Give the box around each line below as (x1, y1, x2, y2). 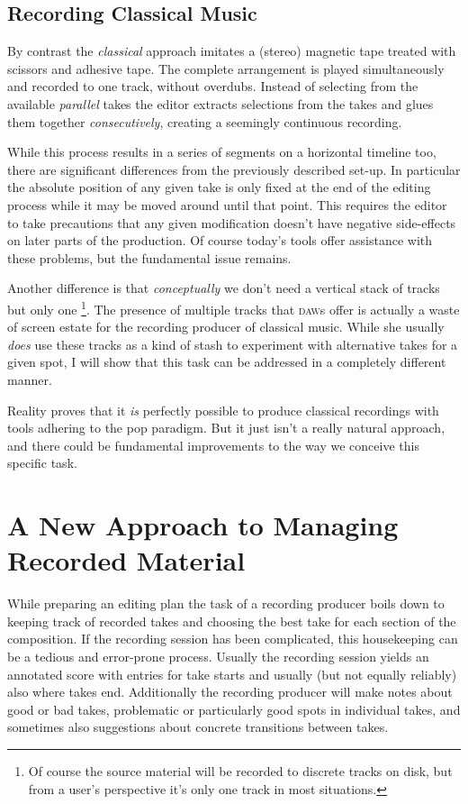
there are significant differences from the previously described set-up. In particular (7, 160, 461, 178)
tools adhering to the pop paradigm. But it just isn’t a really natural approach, (7, 418, 445, 437)
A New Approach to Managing (7, 507, 399, 544)
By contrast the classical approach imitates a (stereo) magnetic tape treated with (7, 41, 456, 60)
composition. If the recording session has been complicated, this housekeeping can (7, 629, 458, 648)
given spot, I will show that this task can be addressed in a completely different (7, 352, 446, 371)
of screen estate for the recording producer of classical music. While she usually (7, 317, 445, 336)
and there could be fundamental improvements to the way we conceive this (7, 435, 419, 454)
